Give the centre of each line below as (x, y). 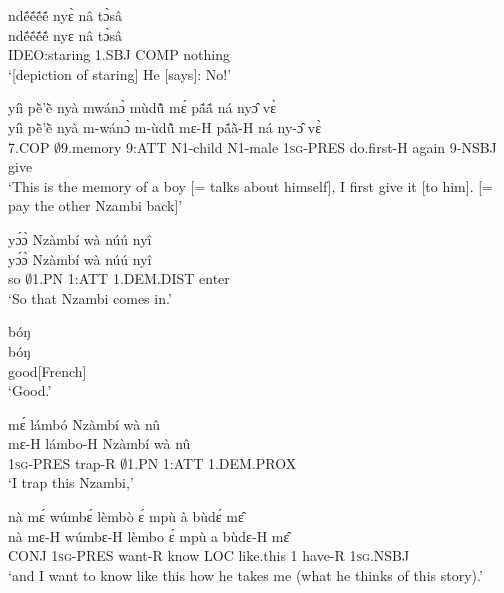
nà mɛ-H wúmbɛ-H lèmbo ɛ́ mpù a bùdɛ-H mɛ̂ (149, 535)
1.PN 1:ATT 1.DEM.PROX (212, 462)
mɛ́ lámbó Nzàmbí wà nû (84, 423)
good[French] (47, 370)
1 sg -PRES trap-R (62, 462)
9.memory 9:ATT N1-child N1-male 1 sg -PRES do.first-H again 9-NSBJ (279, 146)
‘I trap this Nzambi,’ (71, 482)
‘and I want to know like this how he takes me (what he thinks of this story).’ (245, 574)
